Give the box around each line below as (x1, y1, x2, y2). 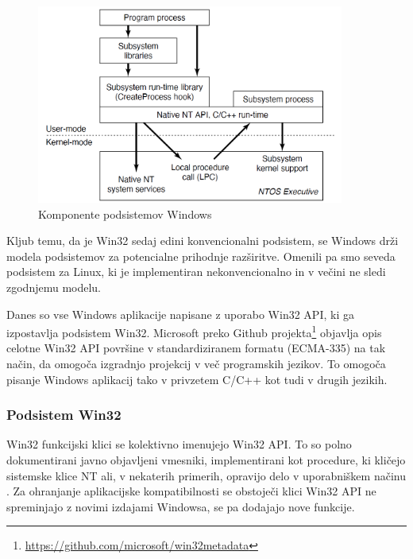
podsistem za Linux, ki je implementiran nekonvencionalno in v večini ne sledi (6, 263, 386, 280)
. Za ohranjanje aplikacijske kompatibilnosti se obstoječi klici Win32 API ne (6, 483, 376, 499)
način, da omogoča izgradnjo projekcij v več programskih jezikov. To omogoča (6, 355, 386, 372)
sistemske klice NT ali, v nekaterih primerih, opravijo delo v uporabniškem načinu (6, 467, 406, 483)
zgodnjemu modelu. (6, 279, 102, 296)
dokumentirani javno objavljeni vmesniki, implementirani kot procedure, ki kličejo (6, 452, 406, 468)
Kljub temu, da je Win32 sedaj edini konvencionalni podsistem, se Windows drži (6, 232, 399, 249)
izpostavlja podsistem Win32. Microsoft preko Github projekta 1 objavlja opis (6, 322, 382, 340)
